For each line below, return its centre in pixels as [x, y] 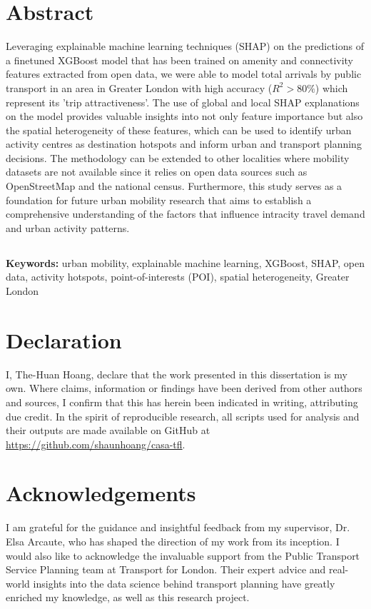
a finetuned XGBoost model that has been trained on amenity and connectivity [180, 60]
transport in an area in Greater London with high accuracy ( [139, 87]
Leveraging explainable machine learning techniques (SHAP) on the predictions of [185, 46]
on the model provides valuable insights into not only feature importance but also [184, 116]
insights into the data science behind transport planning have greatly [184, 583]
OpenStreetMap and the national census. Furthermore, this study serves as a [174, 186]
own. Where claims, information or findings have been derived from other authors [184, 388]
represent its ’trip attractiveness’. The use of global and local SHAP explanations [183, 102]
